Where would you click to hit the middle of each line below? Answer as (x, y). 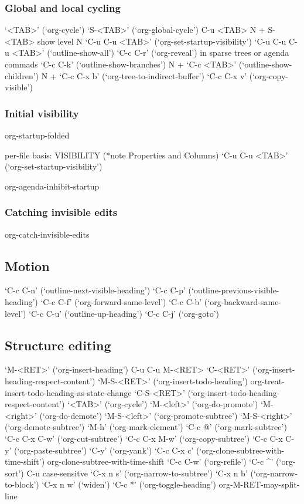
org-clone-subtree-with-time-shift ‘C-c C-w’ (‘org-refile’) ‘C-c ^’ (160, 461)
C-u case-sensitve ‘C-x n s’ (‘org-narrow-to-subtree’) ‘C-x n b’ (137, 473)
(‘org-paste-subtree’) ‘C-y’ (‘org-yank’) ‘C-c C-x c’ (104, 450)
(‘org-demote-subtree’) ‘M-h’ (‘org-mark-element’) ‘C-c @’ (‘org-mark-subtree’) (146, 427)
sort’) (14, 473)
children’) (22, 75)
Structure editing (58, 345)
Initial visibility (42, 113)
